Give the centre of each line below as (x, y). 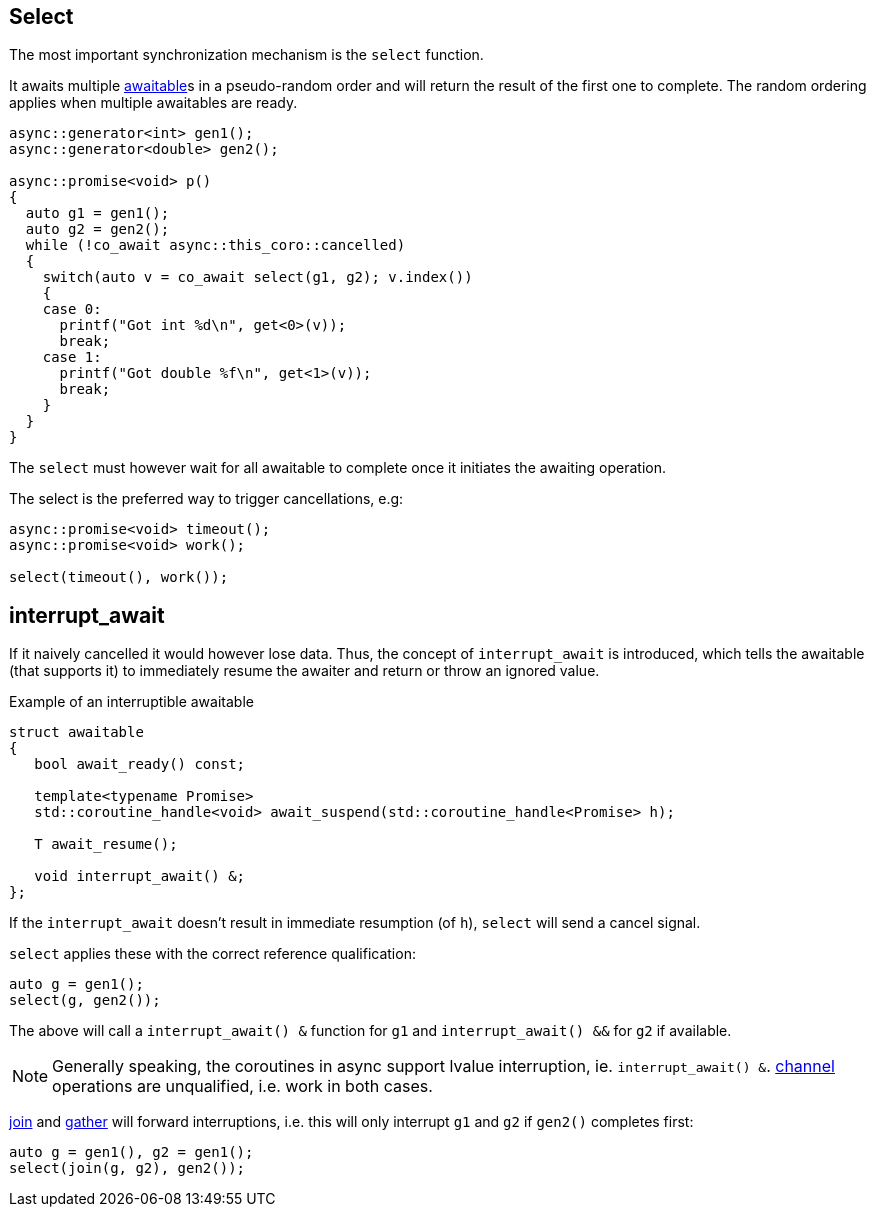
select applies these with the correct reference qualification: (212, 954)
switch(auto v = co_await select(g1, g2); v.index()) (257, 277)
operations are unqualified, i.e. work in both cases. (242, 1086)
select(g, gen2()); (85, 1000)
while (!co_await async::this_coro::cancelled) (215, 245)
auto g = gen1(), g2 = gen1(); (131, 1152)
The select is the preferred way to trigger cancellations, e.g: (206, 499)
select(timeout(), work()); (119, 577)
